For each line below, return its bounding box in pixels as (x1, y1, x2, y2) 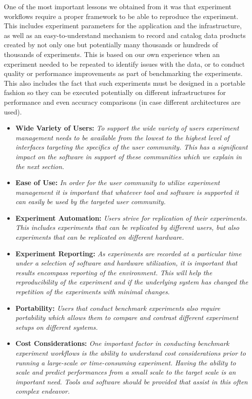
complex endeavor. (15, 386, 70, 396)
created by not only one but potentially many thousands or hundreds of (4, 39, 218, 50)
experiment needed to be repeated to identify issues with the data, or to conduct (4, 58, 245, 69)
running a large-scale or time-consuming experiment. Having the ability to (15, 357, 236, 367)
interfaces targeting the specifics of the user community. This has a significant (15, 142, 248, 152)
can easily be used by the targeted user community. (15, 196, 166, 207)
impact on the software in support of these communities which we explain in (15, 151, 242, 161)
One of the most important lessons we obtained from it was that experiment (4, 1, 232, 11)
